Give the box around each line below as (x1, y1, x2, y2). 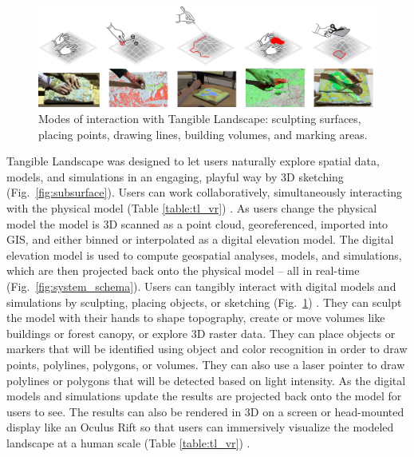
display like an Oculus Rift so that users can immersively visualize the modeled (6, 419, 394, 435)
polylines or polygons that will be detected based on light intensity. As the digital (6, 372, 406, 388)
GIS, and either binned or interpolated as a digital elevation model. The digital (6, 231, 394, 248)
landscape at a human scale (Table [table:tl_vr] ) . (6, 434, 250, 451)
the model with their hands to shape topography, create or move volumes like (6, 309, 385, 326)
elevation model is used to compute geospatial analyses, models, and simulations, (6, 246, 402, 263)
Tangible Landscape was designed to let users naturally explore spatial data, (6, 153, 380, 169)
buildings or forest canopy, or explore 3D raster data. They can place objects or (6, 324, 396, 341)
